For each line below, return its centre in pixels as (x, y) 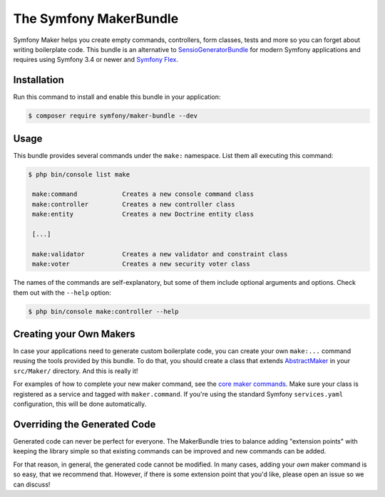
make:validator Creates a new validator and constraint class (160, 254)
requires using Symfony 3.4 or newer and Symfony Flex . (96, 60)
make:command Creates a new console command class (143, 194)
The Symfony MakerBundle (96, 19)
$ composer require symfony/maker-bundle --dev (113, 116)
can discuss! (32, 484)
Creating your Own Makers (74, 334)
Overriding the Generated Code (84, 424)
